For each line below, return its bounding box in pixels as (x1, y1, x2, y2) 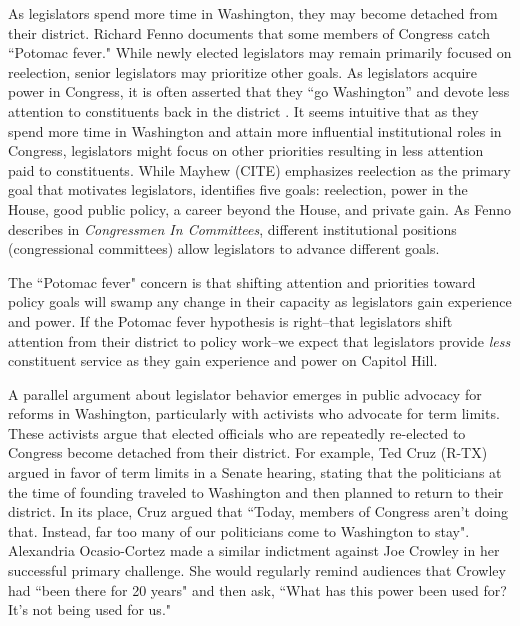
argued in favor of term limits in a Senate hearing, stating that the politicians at (8, 462, 502, 483)
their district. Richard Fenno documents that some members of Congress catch (8, 22, 491, 43)
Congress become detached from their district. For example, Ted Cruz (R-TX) (8, 442, 488, 463)
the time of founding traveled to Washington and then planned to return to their (8, 481, 504, 502)
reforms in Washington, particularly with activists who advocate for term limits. (8, 403, 500, 424)
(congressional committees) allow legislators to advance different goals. (8, 238, 440, 259)
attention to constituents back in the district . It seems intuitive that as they (8, 100, 479, 121)
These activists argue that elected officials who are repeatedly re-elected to (8, 422, 466, 443)
